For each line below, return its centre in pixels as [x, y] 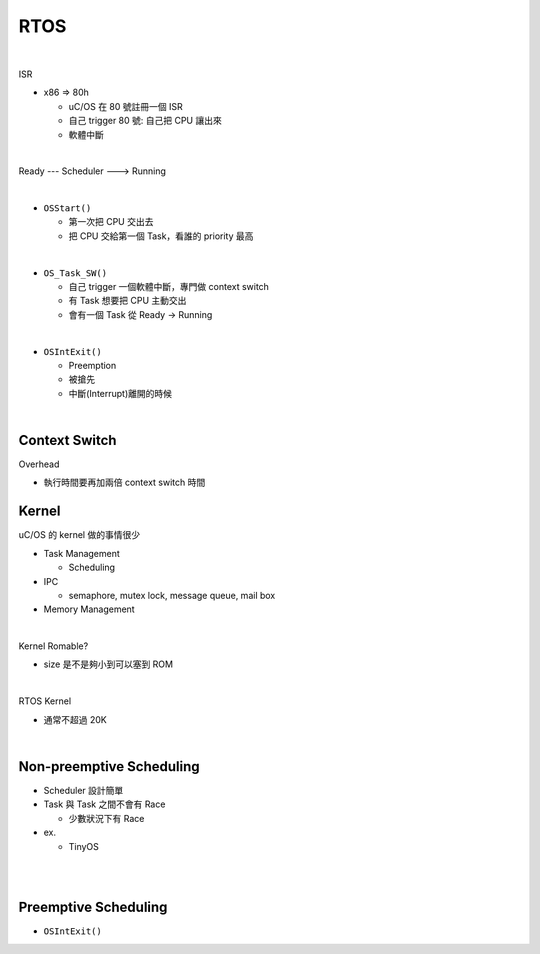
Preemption [92, 365]
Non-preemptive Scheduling [109, 766]
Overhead [39, 464]
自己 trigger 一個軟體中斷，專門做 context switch [169, 287]
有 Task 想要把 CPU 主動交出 [127, 301]
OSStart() [67, 208]
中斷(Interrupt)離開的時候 [120, 393]
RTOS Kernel [45, 701]
